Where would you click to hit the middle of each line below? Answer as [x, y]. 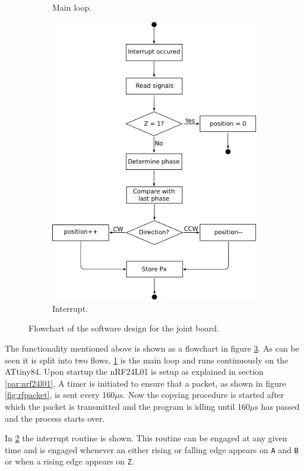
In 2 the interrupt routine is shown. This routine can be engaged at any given [146, 438]
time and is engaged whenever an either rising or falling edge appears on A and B [152, 449]
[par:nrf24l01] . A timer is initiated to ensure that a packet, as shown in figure [145, 383]
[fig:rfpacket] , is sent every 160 [60, 395]
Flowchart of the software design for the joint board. [124, 328]
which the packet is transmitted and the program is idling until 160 [127, 406]
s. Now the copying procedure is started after [202, 395]
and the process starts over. [55, 418]
